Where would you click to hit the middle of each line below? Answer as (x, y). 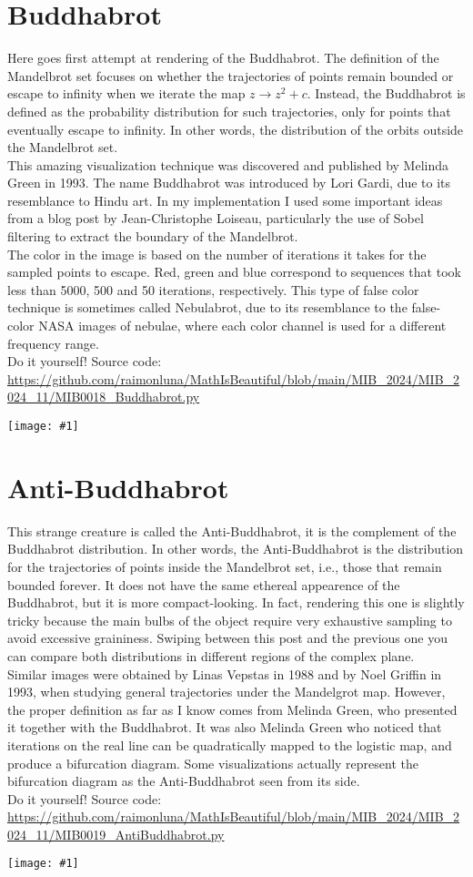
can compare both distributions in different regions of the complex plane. (211, 655)
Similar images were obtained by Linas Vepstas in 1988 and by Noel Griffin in (225, 673)
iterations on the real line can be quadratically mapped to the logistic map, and (230, 744)
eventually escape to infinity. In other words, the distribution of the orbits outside (236, 129)
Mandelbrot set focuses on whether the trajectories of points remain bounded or (231, 75)
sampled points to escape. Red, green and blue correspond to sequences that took (234, 272)
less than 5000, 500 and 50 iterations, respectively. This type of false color (213, 289)
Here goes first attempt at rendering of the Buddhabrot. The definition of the (223, 58)
